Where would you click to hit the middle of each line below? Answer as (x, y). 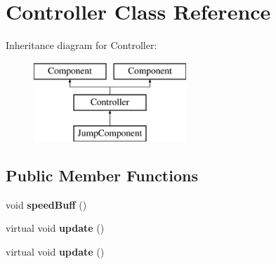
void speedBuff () (46, 204)
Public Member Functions (102, 175)
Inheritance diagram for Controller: (81, 45)
